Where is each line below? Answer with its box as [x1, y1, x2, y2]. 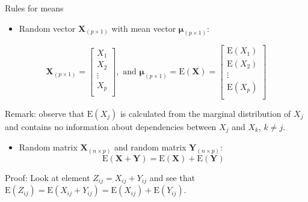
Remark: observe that [5, 107, 85, 119]
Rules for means [5, 2, 64, 14]
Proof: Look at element [5, 171, 90, 183]
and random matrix [114, 141, 186, 153]
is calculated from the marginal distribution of [120, 107, 291, 119]
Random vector [19, 22, 76, 34]
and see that [149, 171, 196, 183]
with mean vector [111, 22, 176, 34]
